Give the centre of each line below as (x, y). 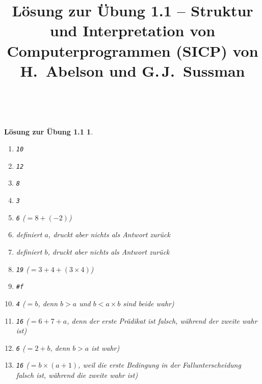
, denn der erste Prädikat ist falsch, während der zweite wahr (162, 320)
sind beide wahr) (149, 303)
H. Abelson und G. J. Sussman (133, 70)
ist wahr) (106, 347)
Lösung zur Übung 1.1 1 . (49, 131)
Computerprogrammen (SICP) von (133, 50)
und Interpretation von (133, 30)
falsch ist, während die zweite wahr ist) (77, 375)
